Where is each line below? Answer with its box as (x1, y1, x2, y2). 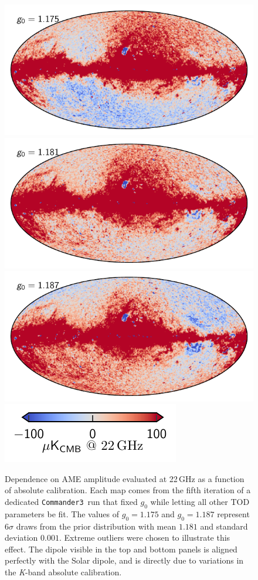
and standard (200, 520, 248, 532)
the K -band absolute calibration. (5, 565, 122, 578)
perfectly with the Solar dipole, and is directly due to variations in (5, 554, 244, 567)
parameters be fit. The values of (5, 507, 120, 520)
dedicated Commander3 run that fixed (5, 496, 138, 508)
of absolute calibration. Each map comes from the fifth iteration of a (5, 484, 251, 496)
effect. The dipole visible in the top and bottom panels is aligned (5, 542, 237, 555)
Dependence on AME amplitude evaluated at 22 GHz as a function (5, 472, 245, 484)
